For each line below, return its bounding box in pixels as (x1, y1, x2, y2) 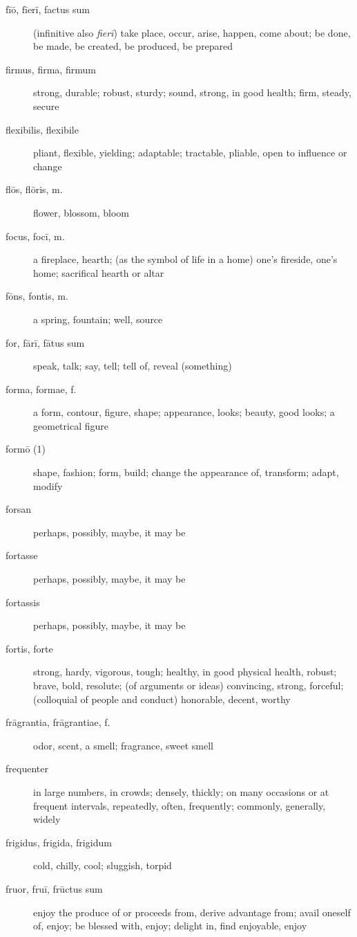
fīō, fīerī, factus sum (6, 2, 90, 16)
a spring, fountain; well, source (33, 311, 163, 326)
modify (33, 478, 63, 493)
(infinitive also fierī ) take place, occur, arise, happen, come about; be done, (33, 25, 351, 39)
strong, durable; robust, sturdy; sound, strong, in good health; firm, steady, (33, 85, 351, 100)
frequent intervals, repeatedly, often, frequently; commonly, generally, (33, 798, 326, 812)
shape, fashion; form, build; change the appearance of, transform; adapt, (33, 465, 339, 480)
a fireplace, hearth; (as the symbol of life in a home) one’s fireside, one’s (33, 252, 338, 266)
